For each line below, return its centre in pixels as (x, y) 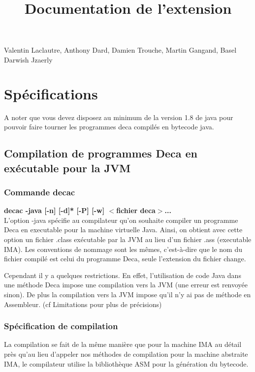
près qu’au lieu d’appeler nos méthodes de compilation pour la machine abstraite (126, 354)
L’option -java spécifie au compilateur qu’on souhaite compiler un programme (121, 220)
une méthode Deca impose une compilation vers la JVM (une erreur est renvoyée (126, 285)
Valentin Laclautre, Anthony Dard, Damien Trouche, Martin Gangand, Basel (120, 50)
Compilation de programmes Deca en (101, 153)
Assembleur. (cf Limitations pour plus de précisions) (83, 304)
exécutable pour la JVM (67, 168)
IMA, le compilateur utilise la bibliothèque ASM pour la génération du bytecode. (126, 363)
